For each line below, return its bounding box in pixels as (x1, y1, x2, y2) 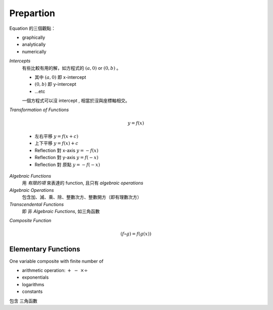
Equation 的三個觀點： (9, 25, 56, 31)
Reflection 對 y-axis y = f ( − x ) (34, 154, 99, 161)
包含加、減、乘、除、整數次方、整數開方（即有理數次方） (22, 194, 142, 200)
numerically (22, 48, 47, 55)
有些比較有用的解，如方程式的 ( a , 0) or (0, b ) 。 (22, 65, 121, 71)
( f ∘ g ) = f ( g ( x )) (120, 231, 152, 237)
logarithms (22, 281, 44, 287)
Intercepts (9, 58, 31, 64)
